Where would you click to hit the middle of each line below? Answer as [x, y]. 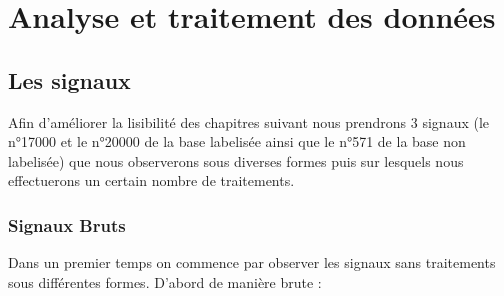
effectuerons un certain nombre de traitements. [151, 180]
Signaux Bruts [67, 224]
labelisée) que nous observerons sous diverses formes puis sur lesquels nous [236, 160]
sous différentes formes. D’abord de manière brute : [165, 281]
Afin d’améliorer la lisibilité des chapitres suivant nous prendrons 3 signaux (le [249, 121]
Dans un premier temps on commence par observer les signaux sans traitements [252, 262]
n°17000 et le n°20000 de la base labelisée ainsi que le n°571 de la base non [237, 141]
